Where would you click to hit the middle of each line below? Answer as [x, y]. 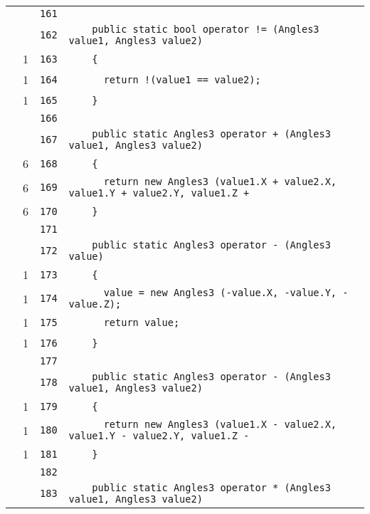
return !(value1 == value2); [182, 79]
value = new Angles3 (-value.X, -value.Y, [220, 293]
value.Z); [95, 304]
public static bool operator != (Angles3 [206, 29]
